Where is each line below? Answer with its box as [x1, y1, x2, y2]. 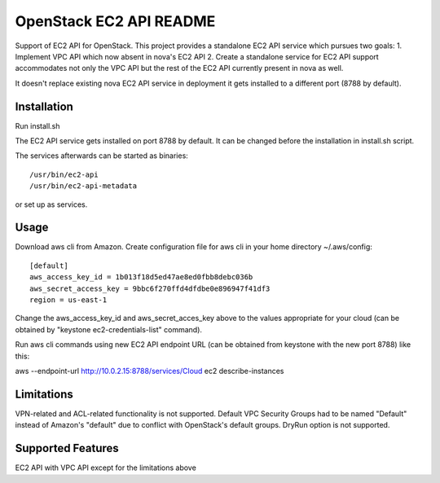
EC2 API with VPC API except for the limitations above [15, 463, 197, 472]
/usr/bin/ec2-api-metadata [29, 182, 138, 191]
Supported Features [15, 441, 120, 455]
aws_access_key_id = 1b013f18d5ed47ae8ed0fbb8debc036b [29, 273, 253, 282]
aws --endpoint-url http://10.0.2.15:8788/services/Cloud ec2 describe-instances [15, 367, 284, 375]
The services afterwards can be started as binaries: [15, 151, 189, 160]
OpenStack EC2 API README [15, 12, 216, 30]
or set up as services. [15, 200, 88, 209]
